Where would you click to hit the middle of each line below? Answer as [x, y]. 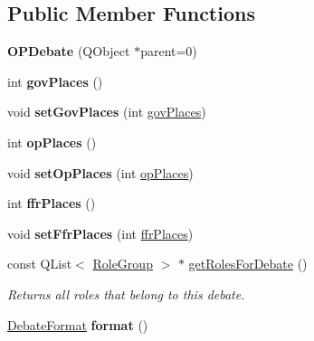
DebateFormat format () [78, 324]
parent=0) [169, 51]
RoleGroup [123, 264]
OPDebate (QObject [69, 51]
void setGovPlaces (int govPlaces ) [107, 112]
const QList [40, 264]
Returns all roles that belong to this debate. [126, 294]
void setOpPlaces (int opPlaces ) [100, 172]
